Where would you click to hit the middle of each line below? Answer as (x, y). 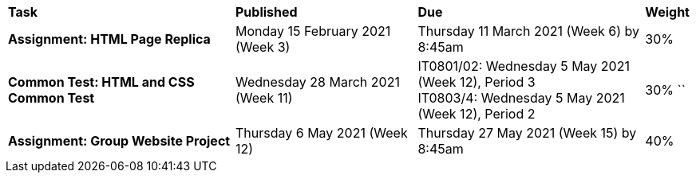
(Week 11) (264, 98)
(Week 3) (263, 47)
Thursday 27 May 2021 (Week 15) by (527, 133)
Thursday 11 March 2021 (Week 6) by (529, 31)
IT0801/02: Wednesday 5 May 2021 (524, 66)
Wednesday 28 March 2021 (317, 82)
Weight (667, 12)
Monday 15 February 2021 (313, 31)
